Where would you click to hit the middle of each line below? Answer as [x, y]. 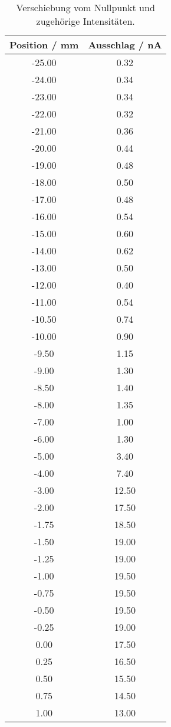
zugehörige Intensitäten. [85, 21]
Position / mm [44, 45]
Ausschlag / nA [125, 45]
